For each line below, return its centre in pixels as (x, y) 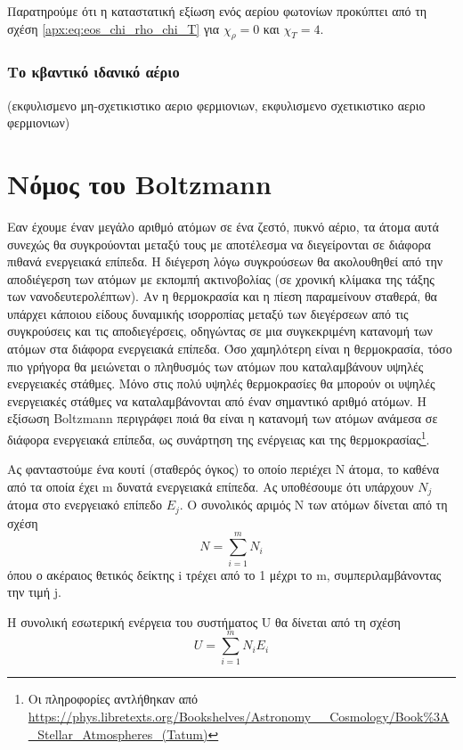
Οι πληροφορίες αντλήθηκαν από (113, 699)
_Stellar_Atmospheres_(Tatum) (118, 734)
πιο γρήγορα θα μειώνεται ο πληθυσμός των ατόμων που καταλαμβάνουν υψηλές (215, 366)
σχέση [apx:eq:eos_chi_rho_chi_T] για (114, 28)
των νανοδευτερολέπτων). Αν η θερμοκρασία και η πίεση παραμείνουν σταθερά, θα (222, 296)
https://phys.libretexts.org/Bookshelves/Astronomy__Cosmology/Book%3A (239, 717)
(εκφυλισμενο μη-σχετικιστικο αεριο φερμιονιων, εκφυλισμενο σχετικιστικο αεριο (216, 105)
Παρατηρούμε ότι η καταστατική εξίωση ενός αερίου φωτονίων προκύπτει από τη (217, 11)
